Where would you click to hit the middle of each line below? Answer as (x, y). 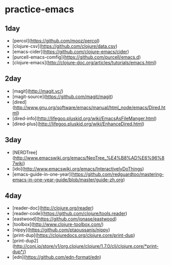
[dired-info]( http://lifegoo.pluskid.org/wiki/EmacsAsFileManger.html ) (84, 118)
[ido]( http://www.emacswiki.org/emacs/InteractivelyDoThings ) (78, 168)
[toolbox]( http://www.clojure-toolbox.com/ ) (58, 224)
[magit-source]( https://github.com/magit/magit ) (62, 97)
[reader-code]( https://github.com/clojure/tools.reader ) (70, 214)
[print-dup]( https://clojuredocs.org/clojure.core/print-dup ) (73, 235)
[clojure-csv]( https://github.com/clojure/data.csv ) (65, 46)
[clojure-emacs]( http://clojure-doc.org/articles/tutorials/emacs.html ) (84, 62)
